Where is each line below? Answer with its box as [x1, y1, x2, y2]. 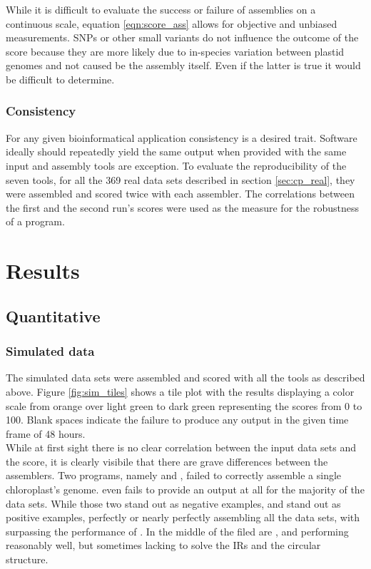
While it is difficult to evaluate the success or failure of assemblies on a [6, 2, 316, 16]
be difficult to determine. [6, 71, 115, 86]
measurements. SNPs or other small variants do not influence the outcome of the [6, 30, 359, 45]
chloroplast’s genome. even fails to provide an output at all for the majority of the [6, 482, 365, 497]
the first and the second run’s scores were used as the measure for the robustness [6, 200, 359, 215]
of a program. [6, 214, 65, 229]
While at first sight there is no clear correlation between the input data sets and [6, 440, 356, 455]
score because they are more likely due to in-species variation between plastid [6, 43, 345, 58]
